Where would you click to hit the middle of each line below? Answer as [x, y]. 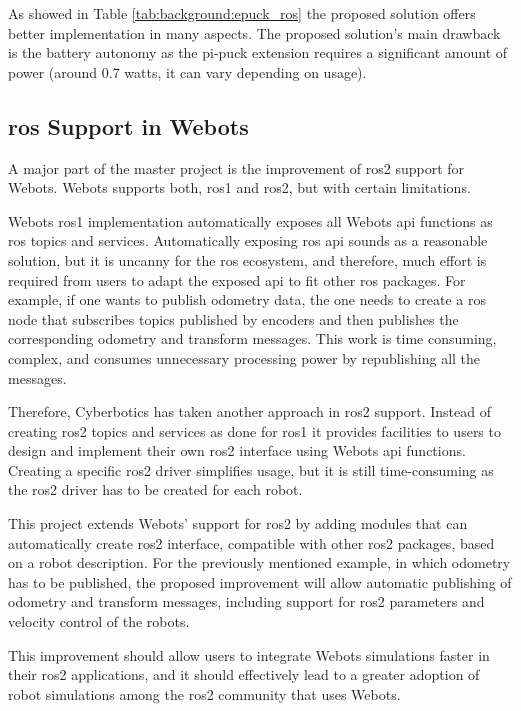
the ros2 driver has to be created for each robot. [155, 489]
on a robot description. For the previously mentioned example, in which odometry [259, 562]
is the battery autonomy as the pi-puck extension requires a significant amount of [258, 52]
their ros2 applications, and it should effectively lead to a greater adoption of [244, 674]
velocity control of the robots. [99, 621]
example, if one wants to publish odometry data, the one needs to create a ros [247, 299]
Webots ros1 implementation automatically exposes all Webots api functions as [250, 220]
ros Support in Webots [128, 125]
